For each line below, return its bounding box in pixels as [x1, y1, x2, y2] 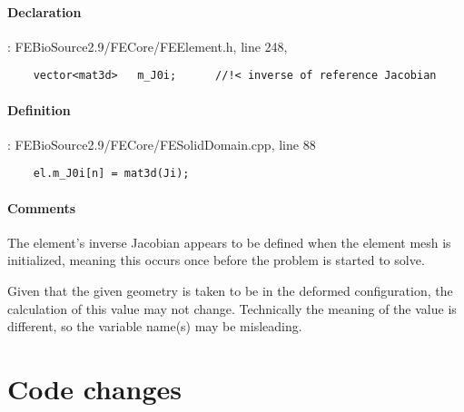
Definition [7, 100, 71, 119]
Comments [7, 198, 75, 217]
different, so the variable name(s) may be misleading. [7, 317, 302, 336]
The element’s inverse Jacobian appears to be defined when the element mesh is [7, 232, 451, 251]
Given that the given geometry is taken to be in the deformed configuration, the [7, 281, 453, 300]
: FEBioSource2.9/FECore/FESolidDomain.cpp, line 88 [7, 134, 316, 153]
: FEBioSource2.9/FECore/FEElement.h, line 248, [7, 36, 288, 55]
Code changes [7, 370, 183, 407]
